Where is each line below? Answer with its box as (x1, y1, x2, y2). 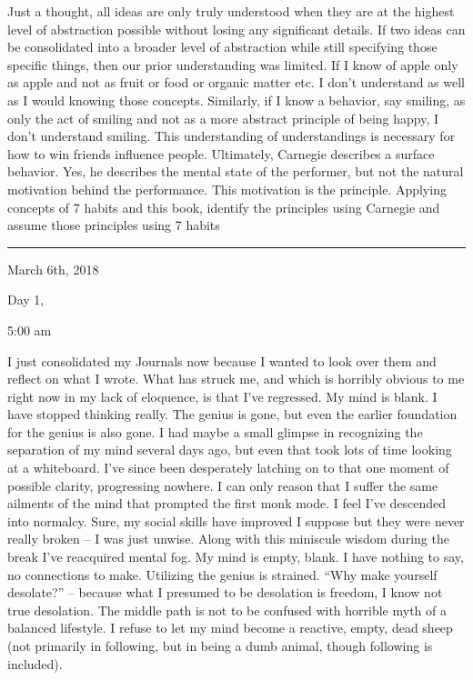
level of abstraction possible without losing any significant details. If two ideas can (7, 19, 466, 38)
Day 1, (7, 290, 45, 309)
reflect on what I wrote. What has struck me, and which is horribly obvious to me (7, 369, 465, 388)
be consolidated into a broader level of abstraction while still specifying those (7, 37, 438, 56)
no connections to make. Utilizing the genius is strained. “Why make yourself (7, 565, 438, 584)
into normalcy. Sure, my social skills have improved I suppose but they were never (7, 511, 465, 530)
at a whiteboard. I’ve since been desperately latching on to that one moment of (7, 458, 449, 477)
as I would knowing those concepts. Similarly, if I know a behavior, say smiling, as (7, 90, 466, 109)
